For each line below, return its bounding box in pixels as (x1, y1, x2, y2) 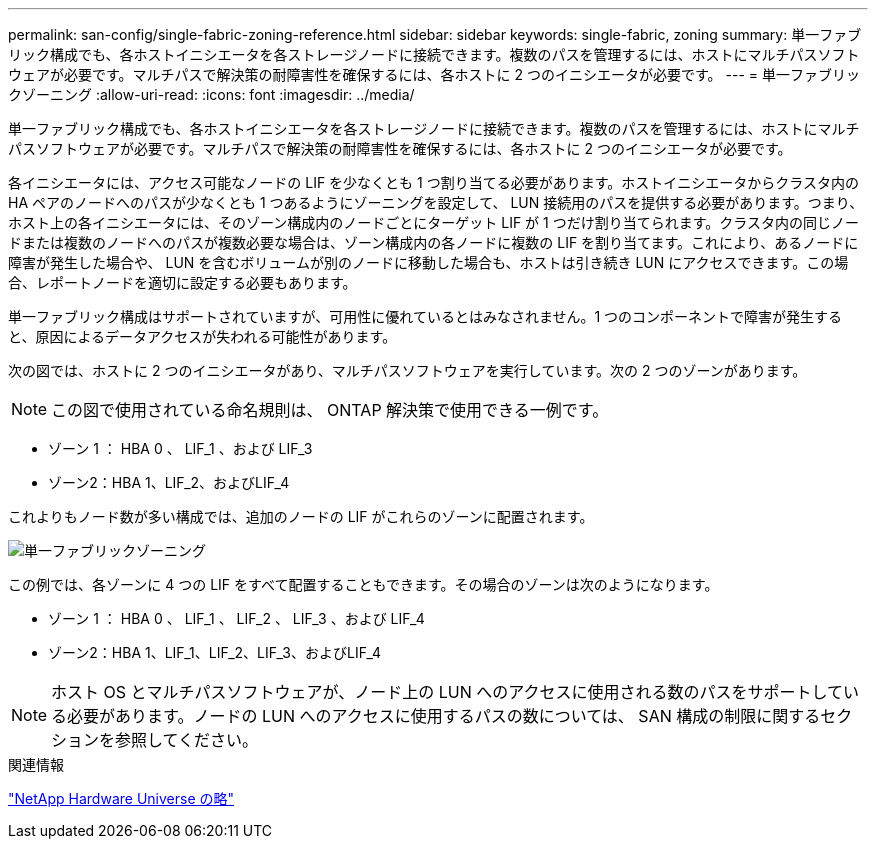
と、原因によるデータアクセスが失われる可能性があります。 (8, 328, 397, 345)
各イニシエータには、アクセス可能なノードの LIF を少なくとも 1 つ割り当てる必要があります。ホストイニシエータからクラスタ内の (8, 174, 860, 191)
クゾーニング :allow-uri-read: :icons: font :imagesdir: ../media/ (8, 86, 415, 103)
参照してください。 (115, 730, 259, 750)
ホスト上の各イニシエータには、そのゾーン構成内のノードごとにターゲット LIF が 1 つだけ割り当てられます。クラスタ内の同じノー (8, 214, 860, 231)
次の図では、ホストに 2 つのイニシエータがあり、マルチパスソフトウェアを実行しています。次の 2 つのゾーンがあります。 (8, 362, 807, 379)
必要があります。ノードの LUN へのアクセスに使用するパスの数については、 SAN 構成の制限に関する (67, 706, 821, 726)
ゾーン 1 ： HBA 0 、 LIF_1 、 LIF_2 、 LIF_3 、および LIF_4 (48, 610, 425, 627)
